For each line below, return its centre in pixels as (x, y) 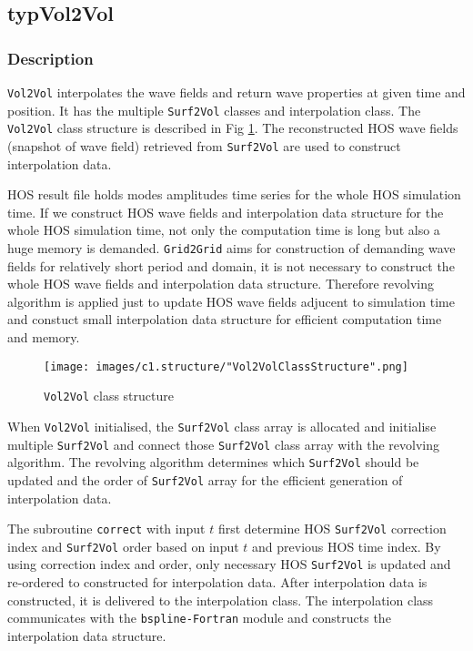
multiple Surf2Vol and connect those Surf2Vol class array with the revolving (224, 444)
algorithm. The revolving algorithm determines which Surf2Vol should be (213, 462)
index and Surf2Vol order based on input (123, 546)
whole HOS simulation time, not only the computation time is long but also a (224, 230)
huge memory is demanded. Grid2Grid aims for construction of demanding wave (231, 248)
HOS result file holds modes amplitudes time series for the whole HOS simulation (234, 194)
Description (50, 58)
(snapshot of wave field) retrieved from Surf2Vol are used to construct (204, 145)
